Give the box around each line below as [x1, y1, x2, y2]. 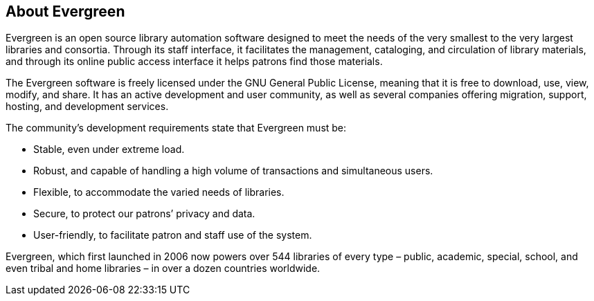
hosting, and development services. [6, 100, 169, 113]
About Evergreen [6, 3, 125, 20]
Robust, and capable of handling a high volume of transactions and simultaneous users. [33, 165, 433, 177]
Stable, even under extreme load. [33, 143, 185, 156]
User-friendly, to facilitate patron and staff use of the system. [33, 229, 312, 241]
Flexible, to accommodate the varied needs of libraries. [33, 186, 285, 199]
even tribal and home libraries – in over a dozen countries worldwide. [6, 262, 321, 275]
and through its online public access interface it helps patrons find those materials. [6, 55, 383, 68]
